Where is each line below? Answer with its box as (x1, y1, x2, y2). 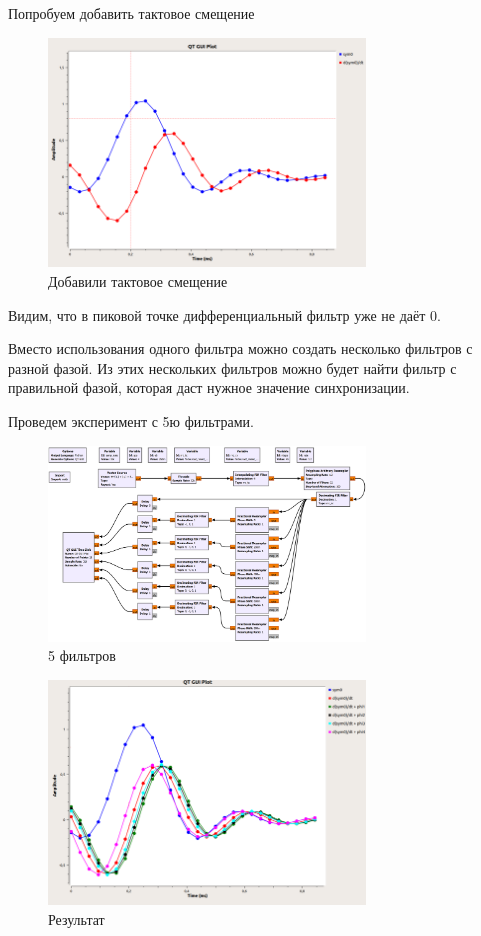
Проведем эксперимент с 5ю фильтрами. (8, 410, 254, 431)
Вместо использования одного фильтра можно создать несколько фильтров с (8, 338, 473, 359)
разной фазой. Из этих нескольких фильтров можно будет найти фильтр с (8, 357, 457, 378)
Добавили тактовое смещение (48, 271, 228, 292)
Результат (48, 908, 105, 929)
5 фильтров (48, 645, 116, 666)
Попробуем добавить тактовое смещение (8, 3, 255, 23)
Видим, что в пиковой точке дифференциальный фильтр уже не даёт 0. (8, 304, 441, 325)
